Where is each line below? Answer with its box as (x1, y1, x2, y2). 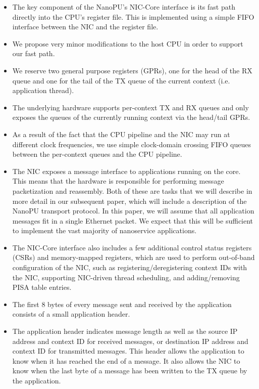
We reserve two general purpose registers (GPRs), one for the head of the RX (12, 65, 252, 75)
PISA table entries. (12, 282, 72, 292)
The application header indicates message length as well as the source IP (12, 326, 238, 336)
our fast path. (12, 48, 55, 59)
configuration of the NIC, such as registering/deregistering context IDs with (12, 262, 247, 273)
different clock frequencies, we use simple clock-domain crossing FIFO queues (12, 139, 251, 149)
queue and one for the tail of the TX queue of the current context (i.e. (12, 75, 230, 85)
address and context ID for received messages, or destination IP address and (12, 335, 248, 346)
